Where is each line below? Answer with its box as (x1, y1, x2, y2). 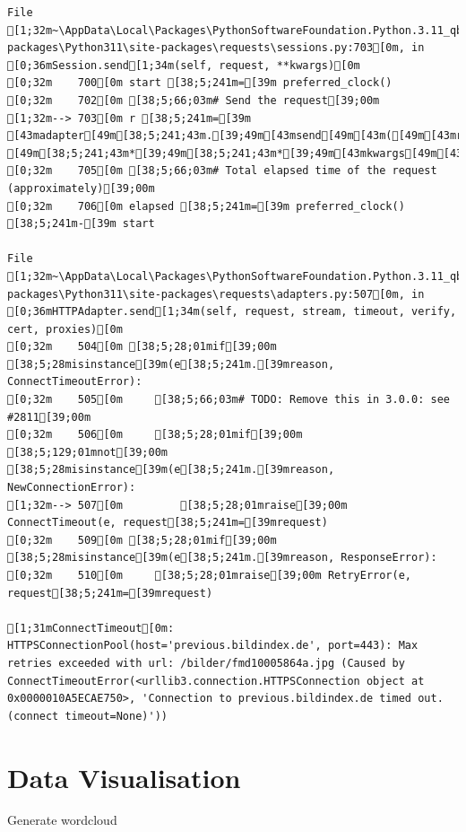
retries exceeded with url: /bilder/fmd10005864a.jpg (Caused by (7, 656, 405, 670)
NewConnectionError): (7, 481, 136, 495)
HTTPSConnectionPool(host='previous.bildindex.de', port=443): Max (7, 639, 419, 652)
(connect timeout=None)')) (7, 709, 168, 723)
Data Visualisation (7, 758, 241, 795)
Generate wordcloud (7, 810, 117, 829)
